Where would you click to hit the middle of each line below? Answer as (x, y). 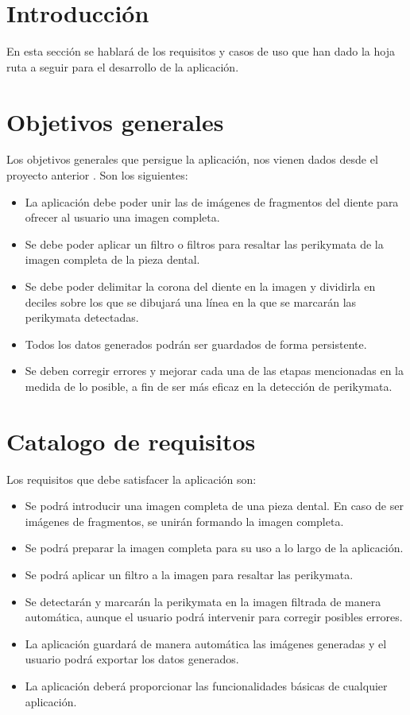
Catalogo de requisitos (131, 441)
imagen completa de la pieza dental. (112, 259)
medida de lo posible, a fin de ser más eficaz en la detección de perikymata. (209, 386)
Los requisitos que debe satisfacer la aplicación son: (132, 479)
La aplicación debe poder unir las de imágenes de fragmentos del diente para (212, 201)
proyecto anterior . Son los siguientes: (97, 175)
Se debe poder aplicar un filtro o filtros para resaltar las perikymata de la (204, 243)
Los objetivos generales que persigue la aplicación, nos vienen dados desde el (192, 159)
